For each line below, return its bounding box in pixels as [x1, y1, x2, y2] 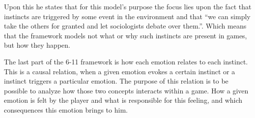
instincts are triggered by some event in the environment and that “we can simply [4, 11, 251, 21]
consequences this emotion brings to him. [4, 104, 128, 115]
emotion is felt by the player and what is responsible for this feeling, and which [4, 95, 243, 105]
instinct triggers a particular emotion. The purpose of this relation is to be [4, 76, 228, 86]
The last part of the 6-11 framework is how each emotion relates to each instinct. [4, 56, 248, 66]
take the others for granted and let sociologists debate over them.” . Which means [4, 21, 247, 31]
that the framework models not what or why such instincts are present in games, [4, 30, 247, 40]
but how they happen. [4, 40, 70, 50]
